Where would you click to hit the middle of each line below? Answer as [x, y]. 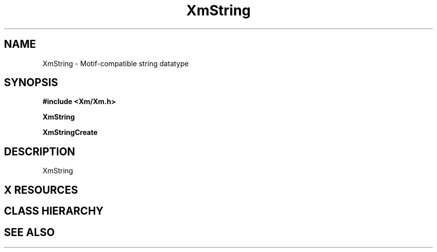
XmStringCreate [70, 132]
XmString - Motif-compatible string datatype [116, 63]
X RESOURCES [41, 190]
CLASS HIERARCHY [54, 211]
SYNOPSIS [31, 83]
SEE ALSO [29, 232]
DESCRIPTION [40, 151]
